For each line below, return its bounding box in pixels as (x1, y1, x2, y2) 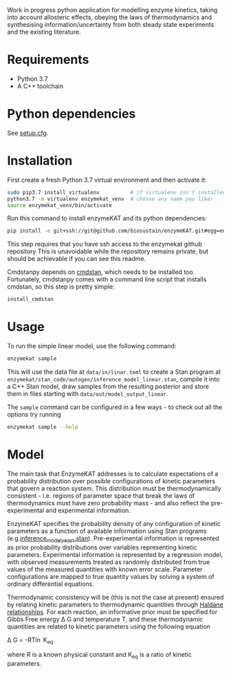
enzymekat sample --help (7, 423, 78, 430)
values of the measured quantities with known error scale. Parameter (7, 565, 203, 573)
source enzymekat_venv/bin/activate (7, 202, 112, 209)
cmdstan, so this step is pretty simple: (7, 282, 115, 291)
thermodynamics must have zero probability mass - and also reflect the (7, 498, 210, 507)
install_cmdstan (7, 296, 54, 303)
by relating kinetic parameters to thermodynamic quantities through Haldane (7, 600, 223, 609)
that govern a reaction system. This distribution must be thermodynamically (7, 484, 221, 492)
